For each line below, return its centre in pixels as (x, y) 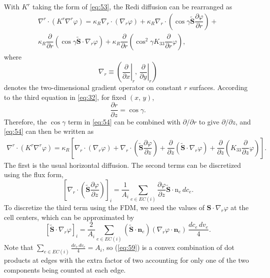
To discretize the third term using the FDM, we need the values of (104, 207)
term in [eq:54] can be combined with (124, 121)
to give (209, 121)
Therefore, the (25, 121)
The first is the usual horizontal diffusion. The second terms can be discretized (122, 165)
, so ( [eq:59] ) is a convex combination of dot (168, 247)
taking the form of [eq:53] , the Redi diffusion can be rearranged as (132, 6)
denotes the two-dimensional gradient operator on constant (93, 87)
